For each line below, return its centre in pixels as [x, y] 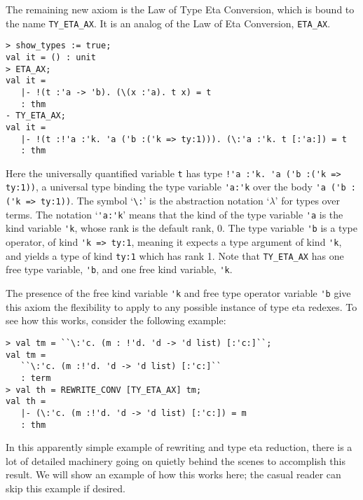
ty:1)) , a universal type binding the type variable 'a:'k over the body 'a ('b [176, 187]
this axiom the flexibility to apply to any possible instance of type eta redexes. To [181, 306]
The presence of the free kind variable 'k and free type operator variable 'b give [178, 293]
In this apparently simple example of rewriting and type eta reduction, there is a [179, 447]
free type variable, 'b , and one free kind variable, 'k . [119, 269]
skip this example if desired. [66, 488]
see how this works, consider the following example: [116, 320]
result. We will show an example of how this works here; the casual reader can [173, 474]
